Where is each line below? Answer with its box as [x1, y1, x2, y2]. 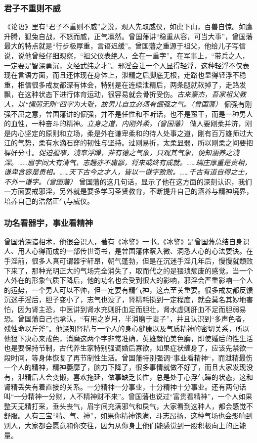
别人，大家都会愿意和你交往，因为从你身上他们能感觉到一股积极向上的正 [4, 420, 239, 430]
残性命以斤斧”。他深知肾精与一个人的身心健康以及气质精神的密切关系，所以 [4, 323, 250, 334]
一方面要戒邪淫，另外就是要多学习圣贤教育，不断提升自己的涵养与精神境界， [4, 186, 253, 196]
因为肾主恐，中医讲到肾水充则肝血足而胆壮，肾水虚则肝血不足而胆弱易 [17, 304, 246, 314]
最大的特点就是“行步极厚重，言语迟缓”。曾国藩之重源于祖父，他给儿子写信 [4, 41, 246, 51]
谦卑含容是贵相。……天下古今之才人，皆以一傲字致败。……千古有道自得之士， [4, 167, 252, 177]
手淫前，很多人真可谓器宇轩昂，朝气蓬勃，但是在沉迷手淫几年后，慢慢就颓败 [4, 255, 253, 266]
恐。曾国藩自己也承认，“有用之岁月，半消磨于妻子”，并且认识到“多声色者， [4, 313, 249, 324]
